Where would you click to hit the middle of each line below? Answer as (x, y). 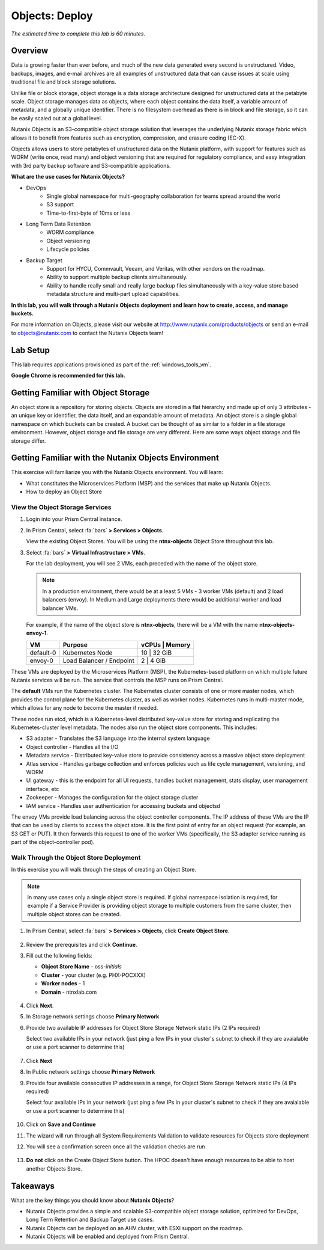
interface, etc (43, 789)
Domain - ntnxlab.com (69, 992)
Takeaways (33, 1186)
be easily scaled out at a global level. (57, 118)
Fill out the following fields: (59, 955)
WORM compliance (70, 232)
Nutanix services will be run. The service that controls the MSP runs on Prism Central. (117, 680)
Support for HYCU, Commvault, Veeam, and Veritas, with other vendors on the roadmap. (156, 269)
